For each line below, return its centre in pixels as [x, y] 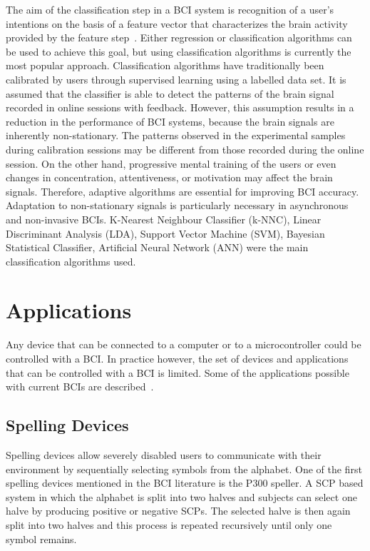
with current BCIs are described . [80, 386]
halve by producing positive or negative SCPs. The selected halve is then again [178, 511]
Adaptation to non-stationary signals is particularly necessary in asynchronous [177, 205]
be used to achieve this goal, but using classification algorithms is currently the [179, 51]
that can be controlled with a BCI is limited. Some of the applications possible [178, 372]
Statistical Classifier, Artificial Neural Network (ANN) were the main [157, 247]
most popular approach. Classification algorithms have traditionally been [165, 65]
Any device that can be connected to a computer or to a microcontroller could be [184, 344]
